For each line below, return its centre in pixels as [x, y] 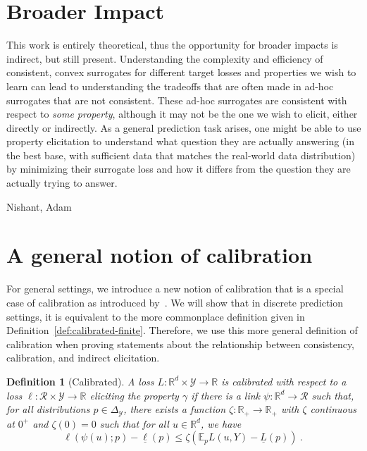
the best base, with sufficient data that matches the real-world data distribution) [181, 155]
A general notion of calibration [160, 255]
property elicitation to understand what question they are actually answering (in [180, 141]
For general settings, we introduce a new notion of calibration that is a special [175, 289]
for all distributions [48, 409]
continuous [333, 409]
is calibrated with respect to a [284, 381]
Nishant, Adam [39, 206]
